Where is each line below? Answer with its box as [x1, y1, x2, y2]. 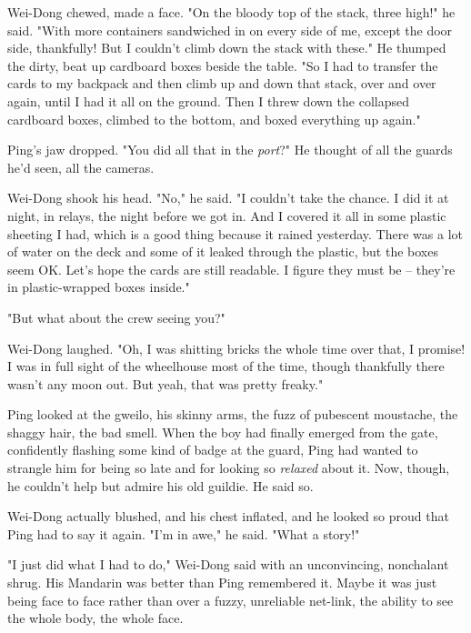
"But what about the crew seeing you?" [7, 307, 225, 327]
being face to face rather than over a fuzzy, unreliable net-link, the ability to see [7, 590, 454, 609]
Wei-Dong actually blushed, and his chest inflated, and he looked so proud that [7, 507, 449, 526]
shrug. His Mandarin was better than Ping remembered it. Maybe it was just [7, 573, 437, 592]
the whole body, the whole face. [7, 608, 184, 628]
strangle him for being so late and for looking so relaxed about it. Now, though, [7, 458, 450, 477]
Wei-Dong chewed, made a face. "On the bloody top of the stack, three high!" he [7, 3, 456, 21]
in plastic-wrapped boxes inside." [7, 277, 190, 296]
